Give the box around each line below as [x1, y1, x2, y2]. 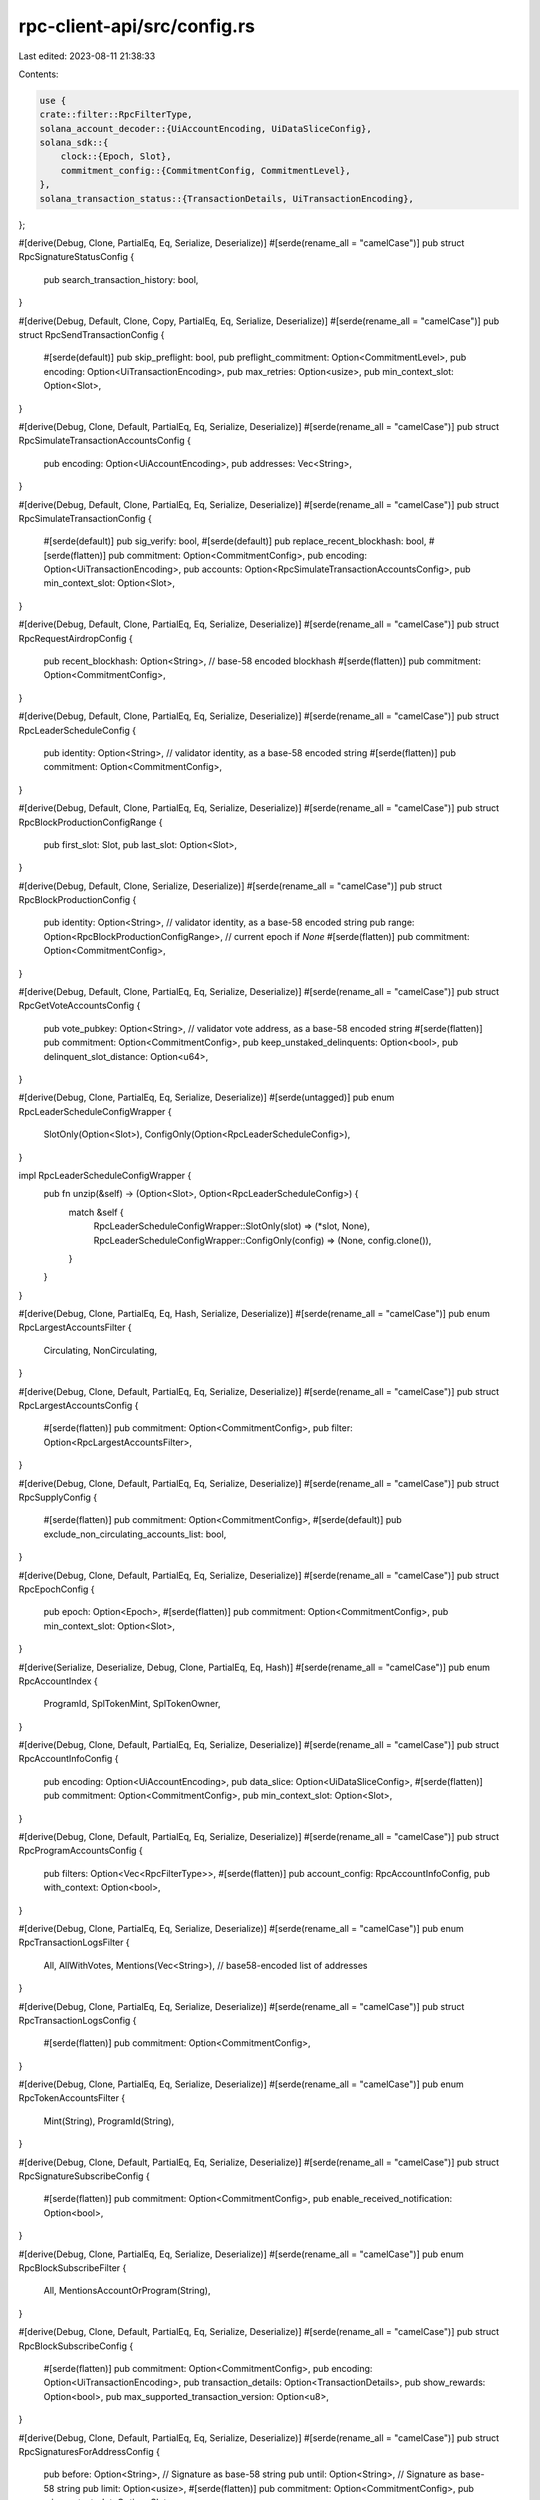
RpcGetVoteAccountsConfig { [18, 1000, 141, 1012]
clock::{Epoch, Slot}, [60, 151, 172, 162]
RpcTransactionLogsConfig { [18, 2014, 137, 2026]
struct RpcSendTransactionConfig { [18, 328, 165, 340]
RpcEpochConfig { [18, 1583, 95, 1595]
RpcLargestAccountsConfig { [18, 1400, 139, 1412]
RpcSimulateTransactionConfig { [18, 512, 152, 524]
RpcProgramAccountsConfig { [18, 1845, 144, 1857]
